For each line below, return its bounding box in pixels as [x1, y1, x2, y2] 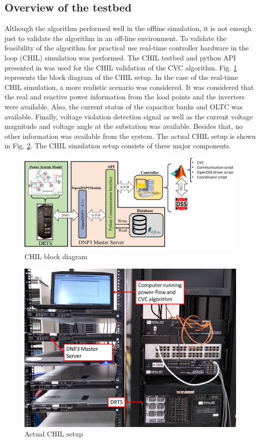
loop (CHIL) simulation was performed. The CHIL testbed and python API [4, 52, 236, 62]
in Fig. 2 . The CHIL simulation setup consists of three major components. [4, 140, 231, 151]
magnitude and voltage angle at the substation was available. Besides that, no [4, 121, 243, 131]
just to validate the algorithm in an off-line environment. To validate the [4, 32, 227, 43]
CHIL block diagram [24, 251, 87, 262]
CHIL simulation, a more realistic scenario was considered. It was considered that [4, 81, 254, 92]
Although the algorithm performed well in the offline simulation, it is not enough [4, 23, 252, 33]
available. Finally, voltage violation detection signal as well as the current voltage [4, 111, 253, 121]
